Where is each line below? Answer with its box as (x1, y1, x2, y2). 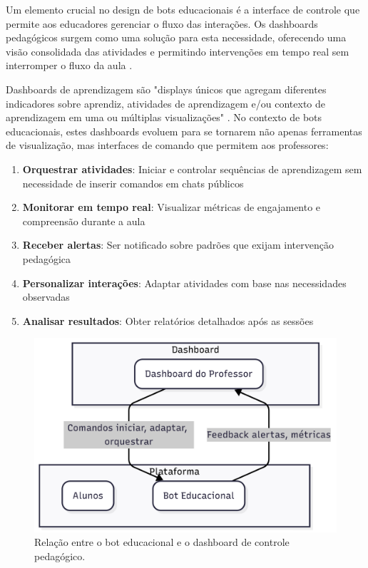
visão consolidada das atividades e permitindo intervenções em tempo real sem (6, 43, 349, 58)
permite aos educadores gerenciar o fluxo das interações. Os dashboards (6, 16, 318, 31)
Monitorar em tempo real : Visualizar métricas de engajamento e (22, 200, 321, 215)
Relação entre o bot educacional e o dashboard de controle (34, 535, 290, 549)
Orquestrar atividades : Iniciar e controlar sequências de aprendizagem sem (22, 161, 362, 176)
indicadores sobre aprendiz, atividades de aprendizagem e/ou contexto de (6, 95, 325, 110)
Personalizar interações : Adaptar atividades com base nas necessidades (22, 275, 347, 290)
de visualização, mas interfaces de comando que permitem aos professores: (6, 138, 329, 153)
